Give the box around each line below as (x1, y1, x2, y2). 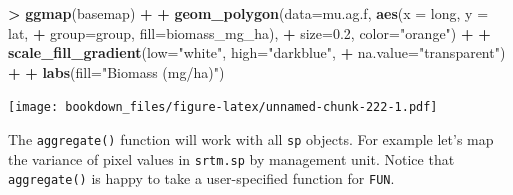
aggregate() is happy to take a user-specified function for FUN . (8, 168, 395, 189)
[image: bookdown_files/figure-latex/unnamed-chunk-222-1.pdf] (8, 100, 438, 115)
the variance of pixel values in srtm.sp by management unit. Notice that (8, 148, 455, 169)
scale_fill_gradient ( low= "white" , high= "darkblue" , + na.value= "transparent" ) (8, 42, 506, 63)
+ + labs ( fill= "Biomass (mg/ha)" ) (8, 61, 225, 82)
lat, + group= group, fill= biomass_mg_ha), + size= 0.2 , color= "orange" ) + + (8, 22, 491, 43)
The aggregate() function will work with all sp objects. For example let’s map (8, 129, 494, 150)
